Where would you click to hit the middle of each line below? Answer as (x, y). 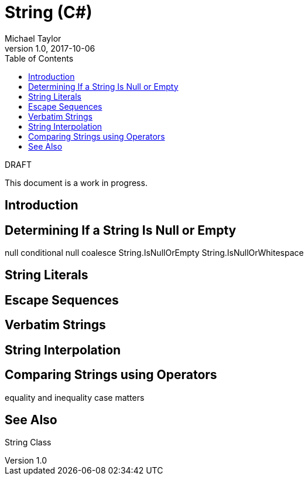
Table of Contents (39, 58)
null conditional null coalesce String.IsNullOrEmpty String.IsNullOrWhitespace (154, 253)
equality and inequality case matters (75, 397)
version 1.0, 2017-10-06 (50, 48)
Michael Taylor (33, 38)
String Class (28, 442)
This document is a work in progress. (76, 182)
